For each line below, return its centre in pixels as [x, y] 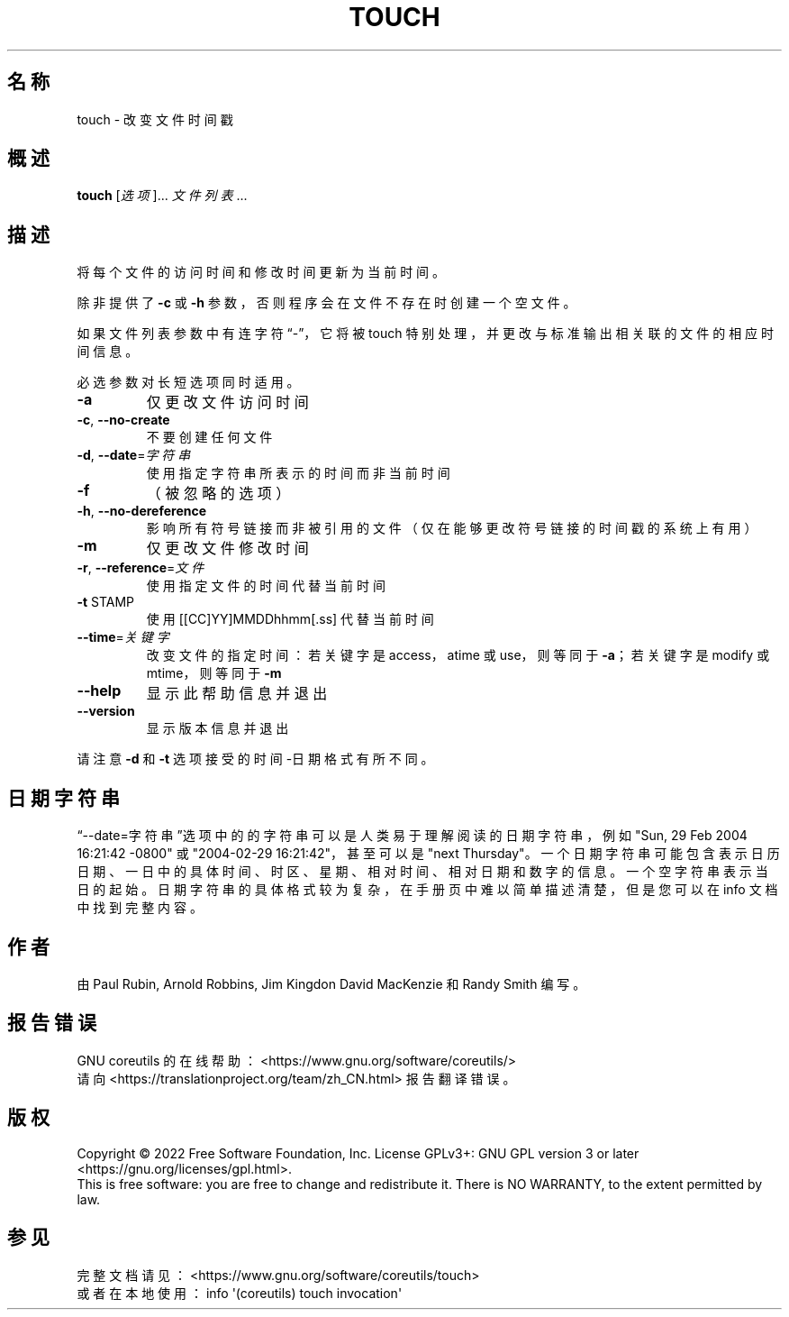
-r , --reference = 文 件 [141, 568]
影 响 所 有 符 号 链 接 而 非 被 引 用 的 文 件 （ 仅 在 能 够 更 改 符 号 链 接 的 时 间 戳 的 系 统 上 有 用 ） [452, 528]
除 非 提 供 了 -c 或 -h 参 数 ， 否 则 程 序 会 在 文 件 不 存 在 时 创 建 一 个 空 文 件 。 [326, 303]
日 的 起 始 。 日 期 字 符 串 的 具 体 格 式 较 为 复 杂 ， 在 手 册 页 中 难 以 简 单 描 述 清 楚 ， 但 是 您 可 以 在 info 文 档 [427, 890]
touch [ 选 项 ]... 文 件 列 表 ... [162, 196]
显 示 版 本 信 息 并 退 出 [218, 728]
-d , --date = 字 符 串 [134, 455]
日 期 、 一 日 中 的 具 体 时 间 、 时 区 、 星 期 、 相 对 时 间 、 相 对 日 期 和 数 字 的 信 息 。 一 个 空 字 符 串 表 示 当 [422, 872]
